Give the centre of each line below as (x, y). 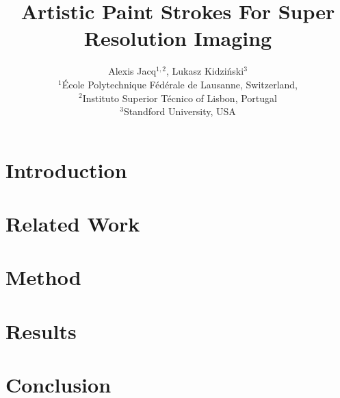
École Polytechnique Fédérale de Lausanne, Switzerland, (180, 84)
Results (41, 331)
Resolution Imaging (178, 38)
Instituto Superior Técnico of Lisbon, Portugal (180, 98)
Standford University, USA (180, 111)
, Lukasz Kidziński (205, 71)
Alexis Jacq (132, 71)
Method (43, 277)
